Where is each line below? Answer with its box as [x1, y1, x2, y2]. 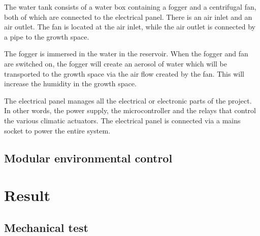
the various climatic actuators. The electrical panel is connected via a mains [4, 115, 241, 125]
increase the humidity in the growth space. [4, 78, 137, 89]
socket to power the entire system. [4, 125, 111, 136]
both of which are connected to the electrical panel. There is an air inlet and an [4, 11, 252, 22]
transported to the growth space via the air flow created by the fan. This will [4, 68, 244, 79]
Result [4, 185, 50, 206]
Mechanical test [4, 219, 88, 235]
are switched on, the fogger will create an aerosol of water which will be [4, 58, 227, 69]
